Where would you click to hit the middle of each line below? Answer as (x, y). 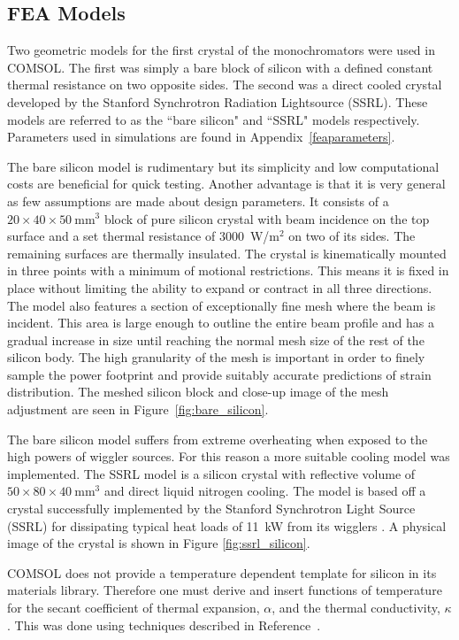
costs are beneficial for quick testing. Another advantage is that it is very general (226, 184)
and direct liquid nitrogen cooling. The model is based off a (265, 491)
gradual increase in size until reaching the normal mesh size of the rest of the (216, 339)
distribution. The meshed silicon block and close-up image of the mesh (198, 392)
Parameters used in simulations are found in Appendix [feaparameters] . (201, 137)
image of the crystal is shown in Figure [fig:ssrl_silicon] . (159, 543)
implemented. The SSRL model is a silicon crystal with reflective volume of (211, 473)
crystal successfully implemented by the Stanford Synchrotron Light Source (211, 509)
